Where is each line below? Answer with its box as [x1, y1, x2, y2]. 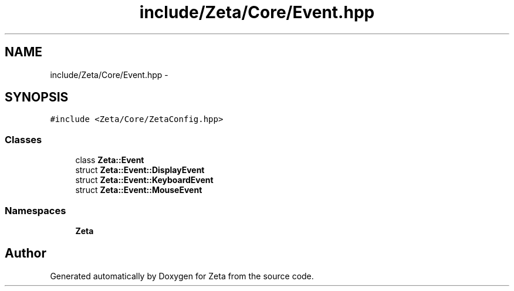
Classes [5, 133, 42, 145]
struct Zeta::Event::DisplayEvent [75, 165, 205, 175]
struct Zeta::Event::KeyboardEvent [75, 175, 214, 185]
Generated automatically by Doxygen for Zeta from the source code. [50, 270, 314, 281]
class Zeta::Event [75, 155, 144, 165]
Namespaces [5, 204, 66, 216]
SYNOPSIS [5, 90, 69, 105]
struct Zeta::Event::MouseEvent [75, 185, 202, 195]
